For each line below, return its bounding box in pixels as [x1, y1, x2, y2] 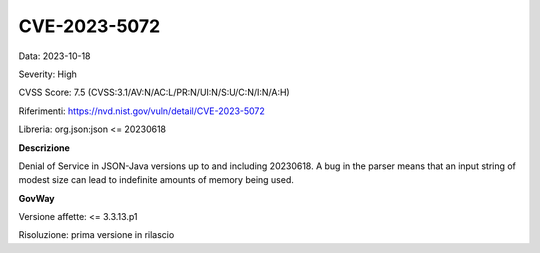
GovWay [18, 192, 55, 204]
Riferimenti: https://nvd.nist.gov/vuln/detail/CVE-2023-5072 [18, 105, 265, 117]
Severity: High [18, 68, 77, 80]
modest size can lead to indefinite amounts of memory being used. [18, 174, 295, 186]
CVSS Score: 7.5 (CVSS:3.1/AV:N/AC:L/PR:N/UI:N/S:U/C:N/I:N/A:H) [18, 86, 290, 99]
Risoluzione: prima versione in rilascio [18, 229, 175, 241]
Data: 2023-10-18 [18, 50, 91, 62]
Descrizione [18, 141, 70, 154]
